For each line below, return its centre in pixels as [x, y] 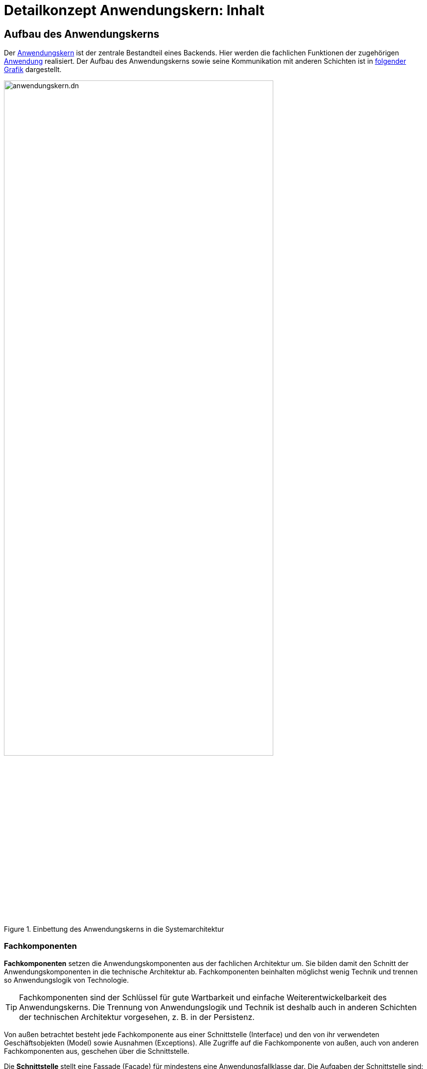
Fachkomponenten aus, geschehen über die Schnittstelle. [97, 1051]
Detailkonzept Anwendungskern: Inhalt [134, 10]
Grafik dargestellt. [33, 70]
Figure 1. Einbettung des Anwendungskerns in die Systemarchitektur [114, 929]
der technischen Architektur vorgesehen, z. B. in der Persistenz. [137, 1017]
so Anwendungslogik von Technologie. [66, 980]
